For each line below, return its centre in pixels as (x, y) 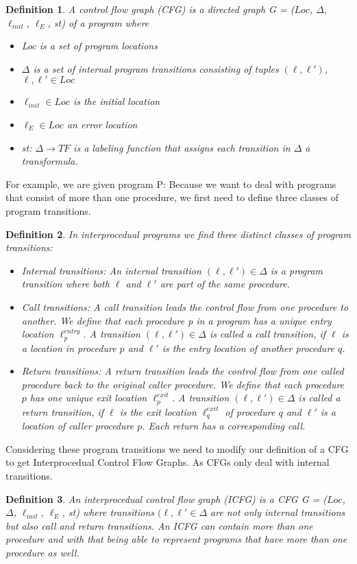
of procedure (250, 411)
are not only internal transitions (278, 512)
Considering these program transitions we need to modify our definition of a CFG (177, 448)
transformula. (50, 161)
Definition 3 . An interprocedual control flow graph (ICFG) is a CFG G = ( (166, 498)
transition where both (65, 284)
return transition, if (63, 411)
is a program (297, 270)
